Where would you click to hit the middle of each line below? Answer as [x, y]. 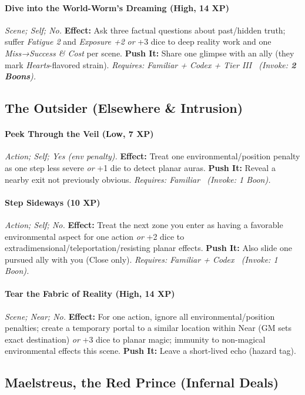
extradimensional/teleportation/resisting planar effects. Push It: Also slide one [148, 248]
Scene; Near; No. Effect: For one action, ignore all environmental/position [140, 316]
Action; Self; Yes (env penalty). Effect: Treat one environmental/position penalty [152, 156]
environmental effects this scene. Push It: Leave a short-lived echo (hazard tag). [150, 351]
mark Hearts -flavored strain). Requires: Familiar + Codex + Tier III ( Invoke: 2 [150, 64]
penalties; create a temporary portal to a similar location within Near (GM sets [148, 328]
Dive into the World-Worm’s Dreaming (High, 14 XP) [117, 7]
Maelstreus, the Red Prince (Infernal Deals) [142, 382]
